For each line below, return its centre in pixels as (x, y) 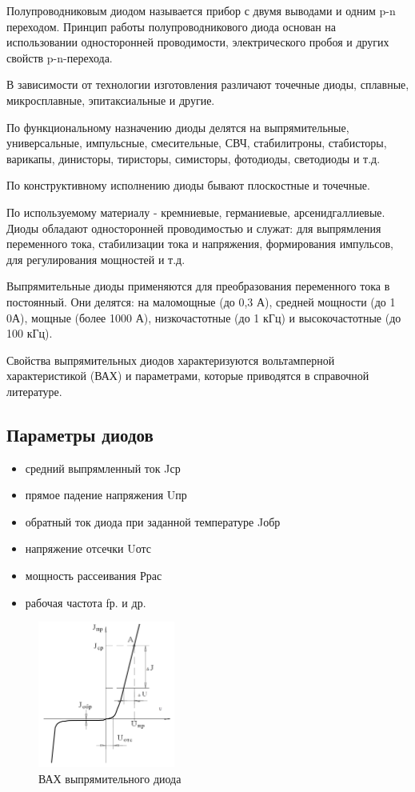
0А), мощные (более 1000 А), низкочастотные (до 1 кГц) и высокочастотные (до (204, 317)
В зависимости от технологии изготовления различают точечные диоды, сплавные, (208, 84)
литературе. (34, 391)
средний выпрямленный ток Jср (103, 468)
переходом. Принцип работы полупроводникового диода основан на (172, 26)
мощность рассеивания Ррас (94, 576)
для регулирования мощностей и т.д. (96, 259)
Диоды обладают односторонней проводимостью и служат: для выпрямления (194, 228)
